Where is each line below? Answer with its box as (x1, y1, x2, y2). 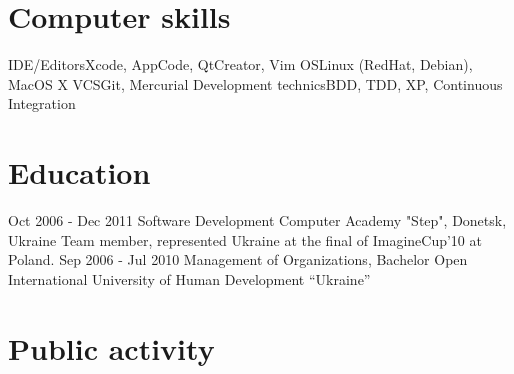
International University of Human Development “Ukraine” (8, 268, 371, 289)
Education (8, 152, 151, 193)
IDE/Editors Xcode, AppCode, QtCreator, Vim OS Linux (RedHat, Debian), (8, 54, 473, 75)
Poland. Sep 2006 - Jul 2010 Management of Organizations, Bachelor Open (8, 249, 468, 270)
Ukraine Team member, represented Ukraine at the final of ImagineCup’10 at (8, 229, 482, 250)
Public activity (8, 327, 215, 368)
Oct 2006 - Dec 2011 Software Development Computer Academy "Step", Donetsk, (8, 210, 507, 231)
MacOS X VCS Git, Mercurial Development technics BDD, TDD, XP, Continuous (8, 73, 503, 94)
